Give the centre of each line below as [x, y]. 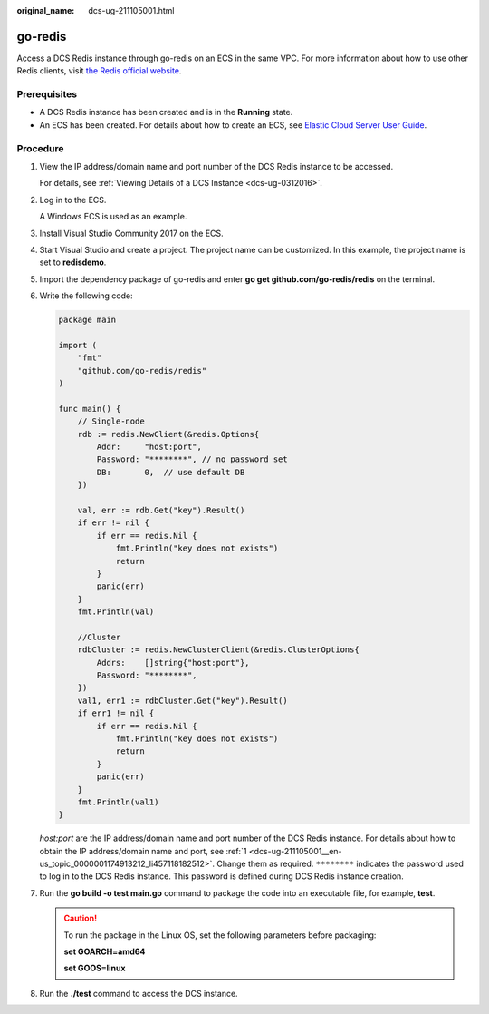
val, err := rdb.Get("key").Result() [161, 510]
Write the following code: [86, 296]
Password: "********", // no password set [192, 459]
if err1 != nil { [116, 713]
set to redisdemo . [73, 262]
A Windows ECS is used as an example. [113, 217]
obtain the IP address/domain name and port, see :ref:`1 [143, 851]
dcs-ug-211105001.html [131, 10]
